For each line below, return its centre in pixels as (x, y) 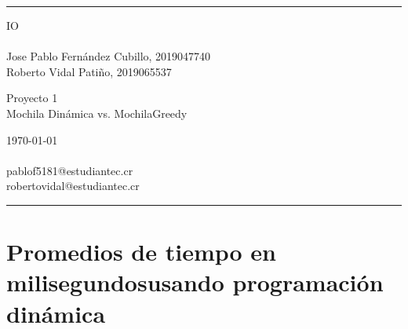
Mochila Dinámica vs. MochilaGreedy (97, 113)
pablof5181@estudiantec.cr (70, 170)
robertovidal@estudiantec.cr (73, 186)
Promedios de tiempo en (141, 252)
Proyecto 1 (32, 98)
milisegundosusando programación (195, 282)
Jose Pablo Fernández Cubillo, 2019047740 (109, 56)
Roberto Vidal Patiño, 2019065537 (89, 71)
